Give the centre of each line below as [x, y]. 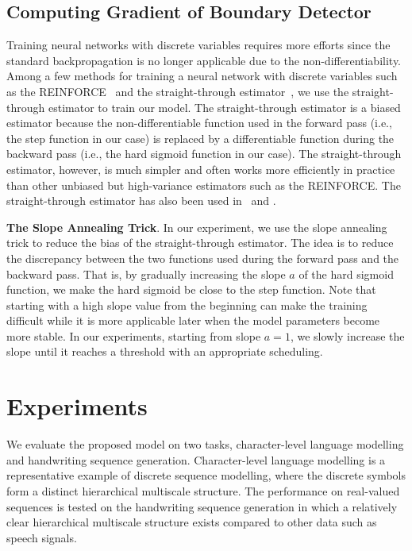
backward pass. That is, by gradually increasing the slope [146, 274]
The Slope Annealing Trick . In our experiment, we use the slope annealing [197, 227]
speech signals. [42, 537]
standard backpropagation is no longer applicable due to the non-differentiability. [204, 60]
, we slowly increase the [347, 335]
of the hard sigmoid [346, 274]
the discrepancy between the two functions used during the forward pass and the [203, 258]
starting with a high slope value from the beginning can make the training [187, 304]
